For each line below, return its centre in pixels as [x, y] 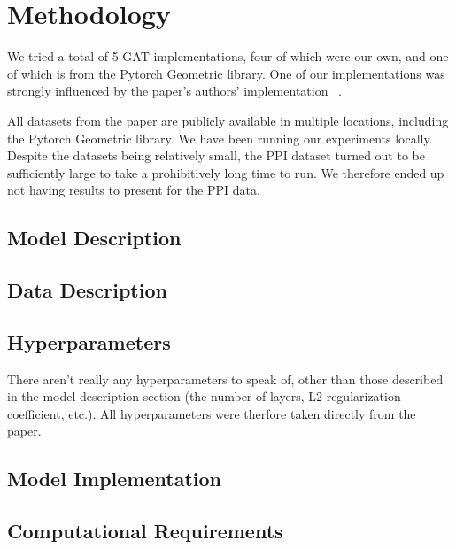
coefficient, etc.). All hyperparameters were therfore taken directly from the [212, 413]
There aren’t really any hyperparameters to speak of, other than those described [225, 379]
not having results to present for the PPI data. [134, 190]
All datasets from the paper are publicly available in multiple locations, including [228, 120]
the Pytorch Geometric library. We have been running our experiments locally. [220, 138]
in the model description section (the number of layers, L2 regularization [204, 396]
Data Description [87, 290]
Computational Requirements [145, 531]
